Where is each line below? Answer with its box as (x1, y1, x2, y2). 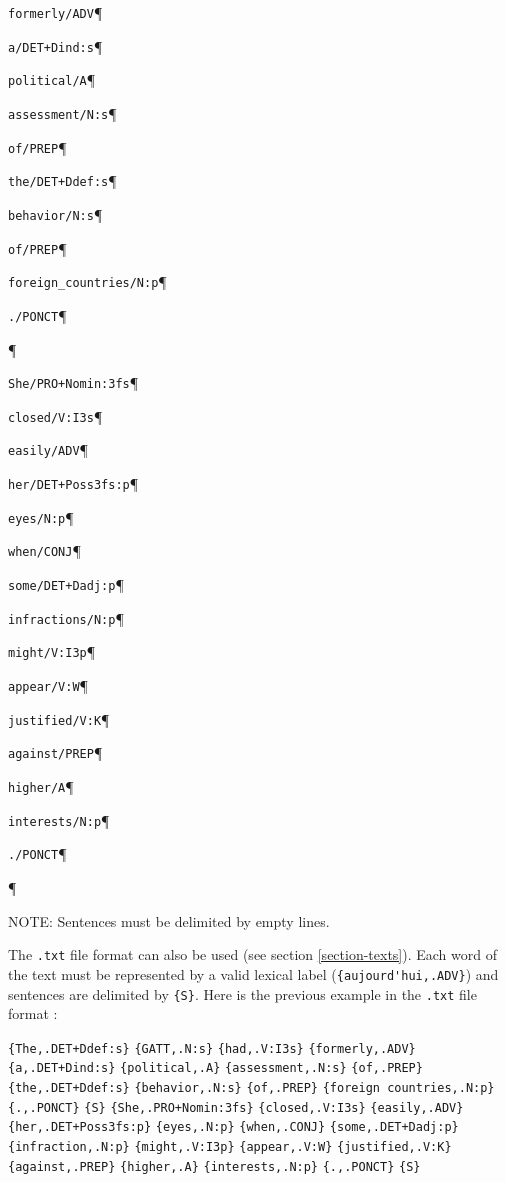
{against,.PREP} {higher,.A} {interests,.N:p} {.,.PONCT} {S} (8, 1159, 421, 1174)
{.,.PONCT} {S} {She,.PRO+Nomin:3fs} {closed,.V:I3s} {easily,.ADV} (8, 1100, 464, 1115)
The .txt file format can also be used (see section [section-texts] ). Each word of (8, 944, 498, 965)
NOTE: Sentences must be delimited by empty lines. (8, 910, 330, 931)
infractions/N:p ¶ (8, 607, 124, 628)
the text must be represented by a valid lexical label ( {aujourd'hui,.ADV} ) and (8, 963, 499, 984)
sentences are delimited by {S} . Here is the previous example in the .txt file (8, 983, 477, 1004)
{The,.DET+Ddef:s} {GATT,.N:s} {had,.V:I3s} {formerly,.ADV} (8, 1041, 416, 1056)
